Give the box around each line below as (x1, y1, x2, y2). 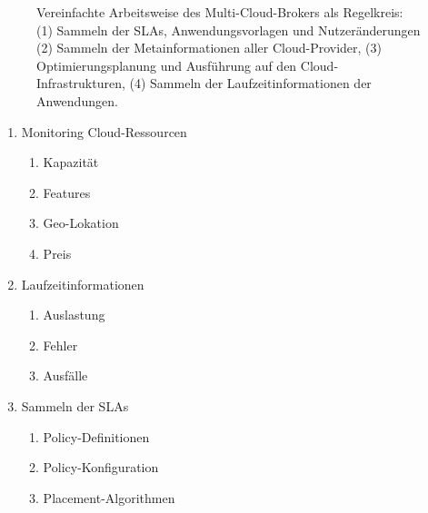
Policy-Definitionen (43, 427, 150, 446)
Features (43, 183, 91, 202)
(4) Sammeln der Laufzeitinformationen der (129, 74, 372, 93)
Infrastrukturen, (36, 74, 125, 93)
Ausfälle (43, 366, 88, 385)
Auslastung (43, 305, 105, 324)
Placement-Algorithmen (43, 488, 175, 507)
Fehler (43, 335, 78, 354)
